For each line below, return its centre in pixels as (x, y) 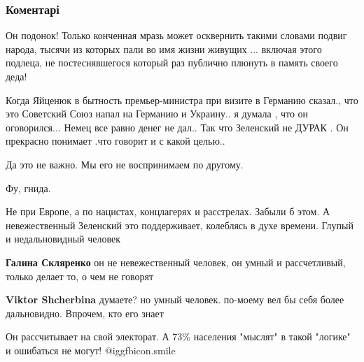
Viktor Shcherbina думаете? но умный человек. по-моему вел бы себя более (175, 299)
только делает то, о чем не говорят (80, 276)
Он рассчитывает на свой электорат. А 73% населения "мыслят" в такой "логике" (178, 336)
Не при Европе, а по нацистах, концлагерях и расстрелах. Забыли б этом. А (168, 211)
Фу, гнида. (28, 188)
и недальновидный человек (63, 239)
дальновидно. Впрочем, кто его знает (85, 313)
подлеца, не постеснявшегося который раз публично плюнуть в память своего (172, 63)
